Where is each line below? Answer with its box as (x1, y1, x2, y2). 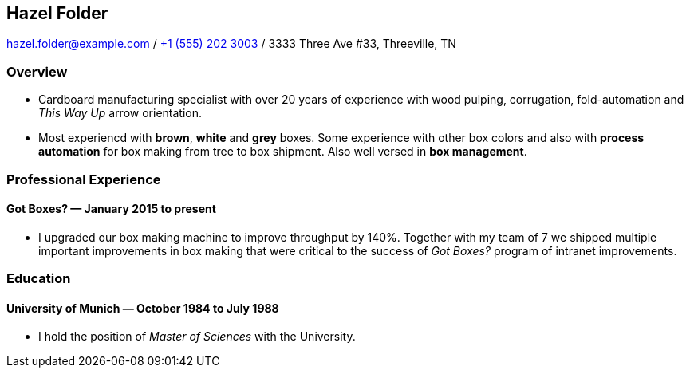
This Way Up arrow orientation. (38, 106, 202, 120)
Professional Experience (6, 171, 161, 187)
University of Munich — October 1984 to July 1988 (6, 301, 279, 315)
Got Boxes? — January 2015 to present (6, 202, 216, 216)
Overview (6, 63, 68, 80)
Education (6, 270, 71, 287)
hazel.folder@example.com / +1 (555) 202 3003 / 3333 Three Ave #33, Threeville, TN (6, 37, 456, 51)
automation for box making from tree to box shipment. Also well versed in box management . (38, 144, 527, 159)
